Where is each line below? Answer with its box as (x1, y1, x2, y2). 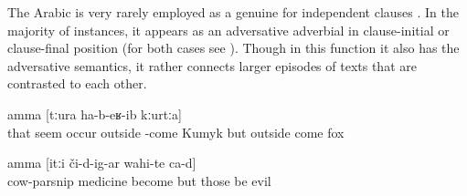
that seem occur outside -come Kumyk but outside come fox (7, 122, 345, 141)
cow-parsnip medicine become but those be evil (7, 170, 271, 190)
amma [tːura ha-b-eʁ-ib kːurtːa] (7, 104, 182, 123)
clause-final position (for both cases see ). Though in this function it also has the (7, 38, 460, 57)
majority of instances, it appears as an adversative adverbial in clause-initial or (7, 20, 450, 39)
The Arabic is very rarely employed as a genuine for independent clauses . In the (7, 3, 459, 21)
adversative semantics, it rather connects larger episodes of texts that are (7, 56, 417, 75)
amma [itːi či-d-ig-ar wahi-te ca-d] (7, 153, 196, 172)
